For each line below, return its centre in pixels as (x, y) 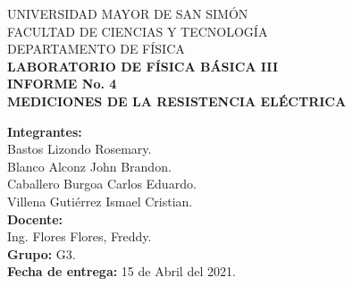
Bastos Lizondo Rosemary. (80, 149)
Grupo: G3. (42, 253)
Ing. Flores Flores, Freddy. (80, 236)
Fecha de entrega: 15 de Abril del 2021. (122, 271)
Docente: (35, 219)
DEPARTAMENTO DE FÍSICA (96, 49)
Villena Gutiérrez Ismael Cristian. (100, 201)
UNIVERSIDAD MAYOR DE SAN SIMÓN (128, 13)
